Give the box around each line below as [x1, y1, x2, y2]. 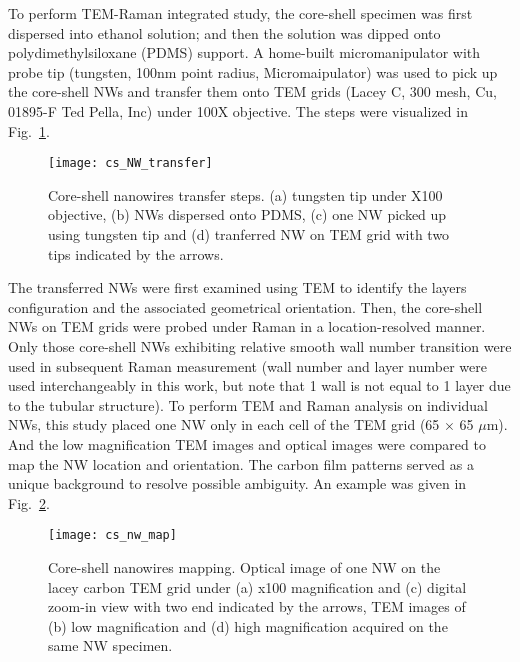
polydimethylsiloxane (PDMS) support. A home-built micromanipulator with [8, 42, 481, 63]
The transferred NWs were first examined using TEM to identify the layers [8, 277, 467, 298]
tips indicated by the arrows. [48, 243, 224, 264]
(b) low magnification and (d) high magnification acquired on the [48, 615, 448, 636]
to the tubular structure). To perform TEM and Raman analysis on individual [8, 394, 489, 415]
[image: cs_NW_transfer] [48, 156, 213, 171]
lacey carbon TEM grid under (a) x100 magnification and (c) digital [48, 576, 467, 597]
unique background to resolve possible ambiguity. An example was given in [8, 473, 467, 494]
